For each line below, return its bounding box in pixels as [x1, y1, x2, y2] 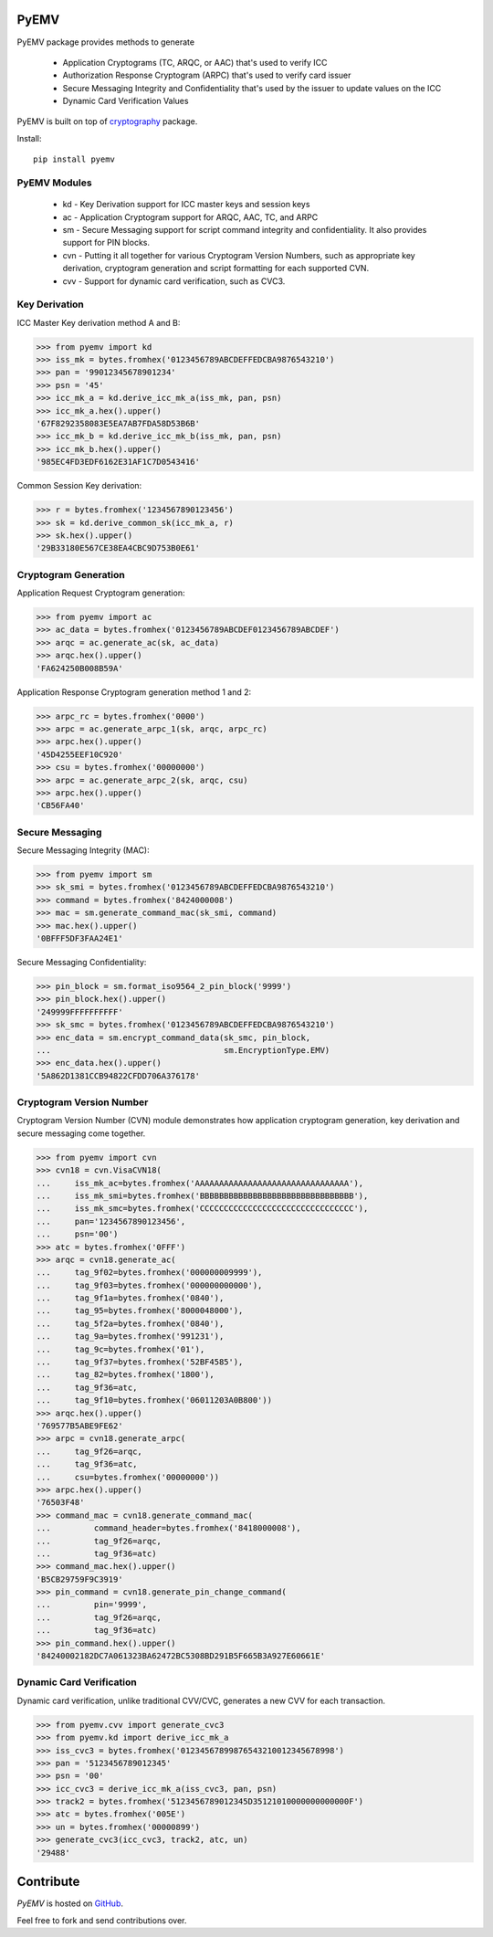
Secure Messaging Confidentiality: [16, 956, 147, 967]
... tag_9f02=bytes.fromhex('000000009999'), [36, 1268, 263, 1278]
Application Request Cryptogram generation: [16, 587, 185, 598]
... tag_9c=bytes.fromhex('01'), [36, 1343, 205, 1354]
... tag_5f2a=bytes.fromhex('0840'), [36, 1318, 225, 1329]
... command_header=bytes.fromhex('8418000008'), [36, 1523, 301, 1533]
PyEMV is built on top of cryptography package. [16, 116, 198, 127]
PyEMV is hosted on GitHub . [16, 1898, 123, 1909]
